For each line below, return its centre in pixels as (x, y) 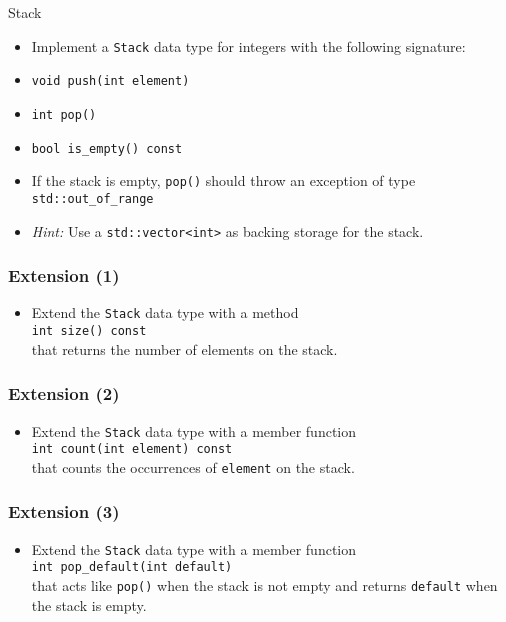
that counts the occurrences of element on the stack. (193, 466)
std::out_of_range (92, 198)
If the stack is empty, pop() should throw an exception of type (223, 180)
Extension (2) (64, 393)
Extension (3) (64, 511)
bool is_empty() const (107, 148)
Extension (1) (64, 275)
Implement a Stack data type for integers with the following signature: (248, 45)
